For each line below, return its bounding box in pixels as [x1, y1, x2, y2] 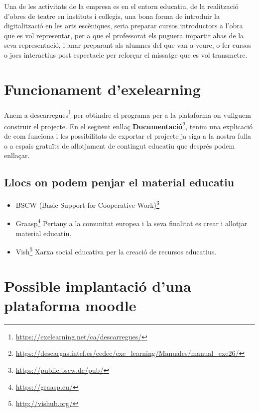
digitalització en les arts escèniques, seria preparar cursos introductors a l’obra [4, 20, 243, 31]
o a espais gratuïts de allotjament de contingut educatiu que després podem [4, 140, 235, 151]
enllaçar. [4, 150, 30, 161]
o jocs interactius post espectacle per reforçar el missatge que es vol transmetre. [4, 49, 248, 60]
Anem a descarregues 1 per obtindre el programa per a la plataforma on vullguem [4, 108, 251, 120]
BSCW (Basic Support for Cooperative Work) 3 [15, 198, 159, 210]
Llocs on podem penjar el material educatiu [4, 174, 235, 190]
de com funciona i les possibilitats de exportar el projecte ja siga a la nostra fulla [4, 131, 252, 141]
